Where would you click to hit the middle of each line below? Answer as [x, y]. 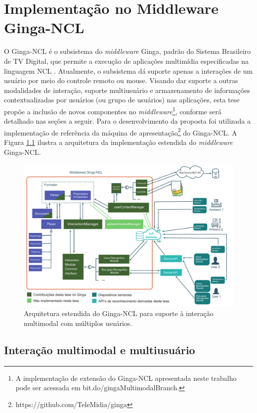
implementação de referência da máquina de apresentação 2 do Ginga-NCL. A [121, 132]
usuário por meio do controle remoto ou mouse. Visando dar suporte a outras [121, 80]
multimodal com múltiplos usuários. [78, 323]
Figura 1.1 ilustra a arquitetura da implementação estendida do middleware [118, 142]
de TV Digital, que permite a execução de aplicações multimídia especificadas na [127, 61]
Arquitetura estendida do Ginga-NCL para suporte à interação [119, 313]
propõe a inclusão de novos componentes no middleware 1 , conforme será [113, 110]
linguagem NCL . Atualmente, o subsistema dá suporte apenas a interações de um [128, 70]
